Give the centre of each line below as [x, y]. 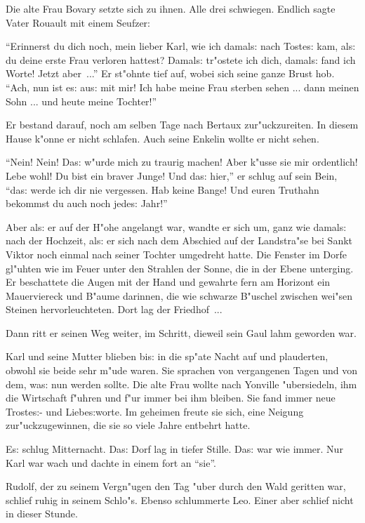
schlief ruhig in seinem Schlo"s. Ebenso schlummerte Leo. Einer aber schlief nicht [180, 499]
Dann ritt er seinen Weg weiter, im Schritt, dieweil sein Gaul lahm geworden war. [181, 332]
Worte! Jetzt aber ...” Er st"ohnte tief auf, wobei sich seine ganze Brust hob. [170, 73]
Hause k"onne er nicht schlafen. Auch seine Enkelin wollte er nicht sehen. [162, 138]
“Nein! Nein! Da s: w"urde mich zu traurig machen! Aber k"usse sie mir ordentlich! [182, 162]
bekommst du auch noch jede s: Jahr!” [87, 203]
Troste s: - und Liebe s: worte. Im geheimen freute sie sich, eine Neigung [155, 411]
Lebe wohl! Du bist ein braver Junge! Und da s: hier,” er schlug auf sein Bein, [172, 175]
